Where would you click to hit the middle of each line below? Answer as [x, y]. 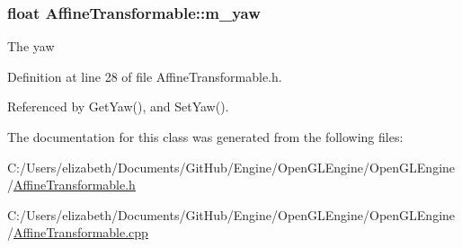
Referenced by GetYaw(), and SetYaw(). [118, 106]
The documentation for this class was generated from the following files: [205, 137]
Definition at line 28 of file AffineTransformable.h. [145, 76]
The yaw [31, 46]
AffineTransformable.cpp [81, 232]
